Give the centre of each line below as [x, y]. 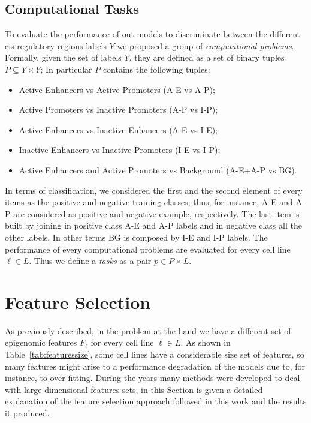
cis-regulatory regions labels [56, 45]
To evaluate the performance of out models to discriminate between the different [153, 34]
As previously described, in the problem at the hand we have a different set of [148, 330]
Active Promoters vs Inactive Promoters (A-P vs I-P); [118, 109]
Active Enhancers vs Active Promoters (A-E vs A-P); [117, 89]
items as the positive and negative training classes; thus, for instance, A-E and [149, 202]
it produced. [27, 412]
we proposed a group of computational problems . [206, 45]
